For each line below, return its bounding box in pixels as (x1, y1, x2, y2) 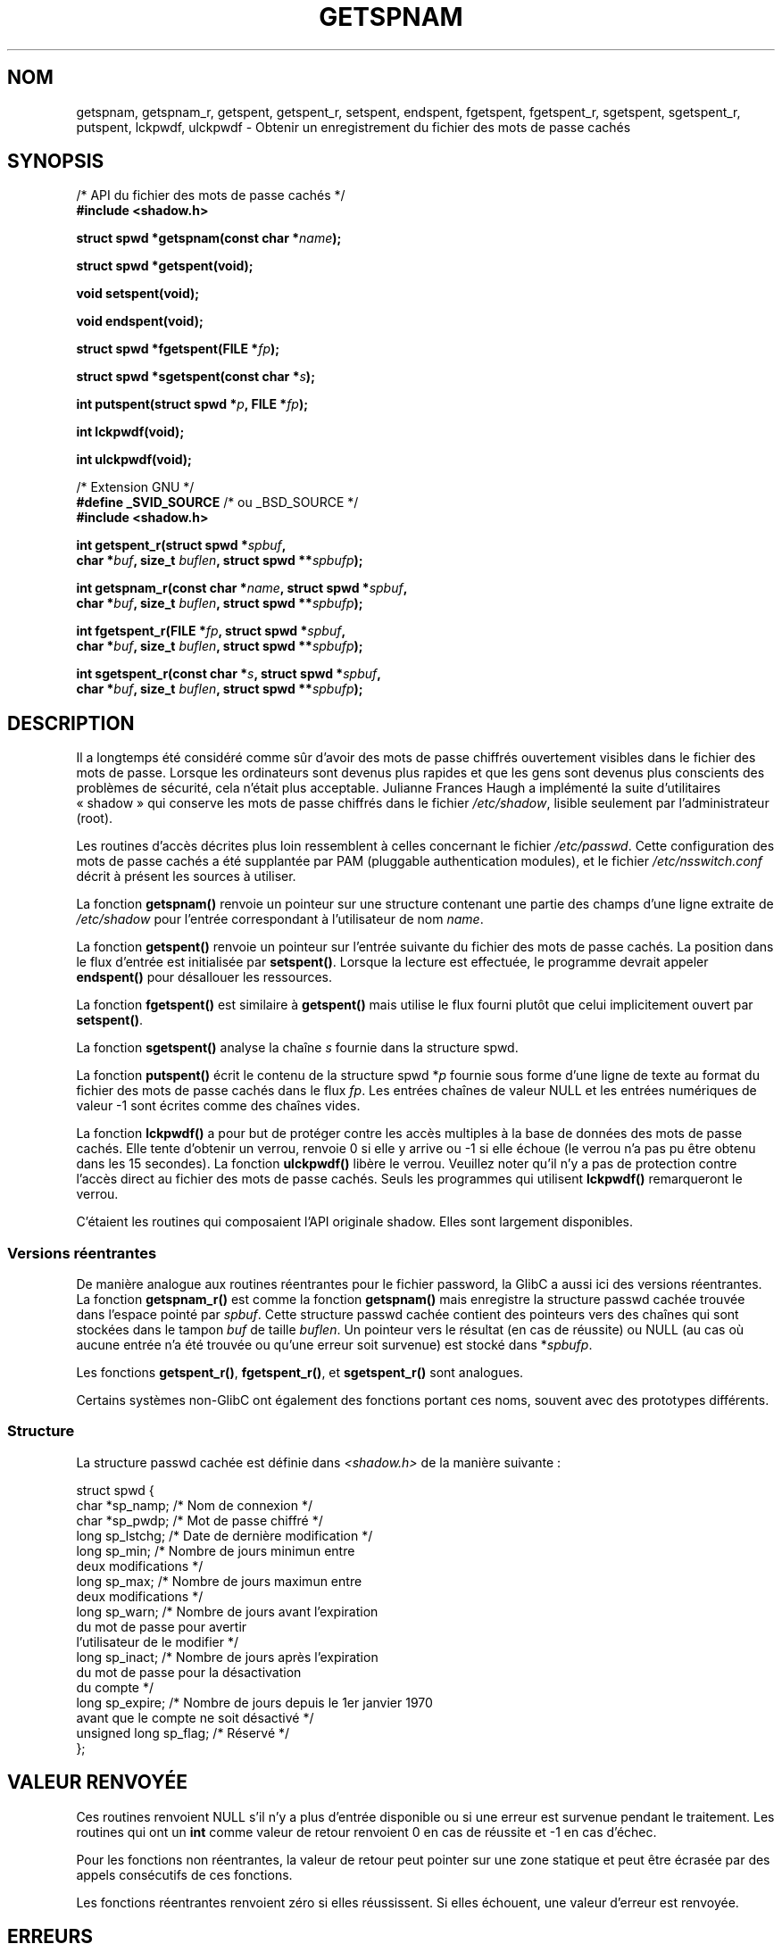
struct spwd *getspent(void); (76, 258, 254, 274)
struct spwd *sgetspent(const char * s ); (76, 369, 315, 385)
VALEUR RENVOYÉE (7, 1771, 187, 1794)
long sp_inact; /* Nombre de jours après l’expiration (76, 1649, 379, 1665)
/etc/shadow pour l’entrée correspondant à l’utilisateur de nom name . (76, 911, 484, 927)
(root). (76, 810, 113, 827)
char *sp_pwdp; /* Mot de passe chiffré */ (76, 1512, 323, 1528)
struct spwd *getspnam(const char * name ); (76, 230, 342, 246)
